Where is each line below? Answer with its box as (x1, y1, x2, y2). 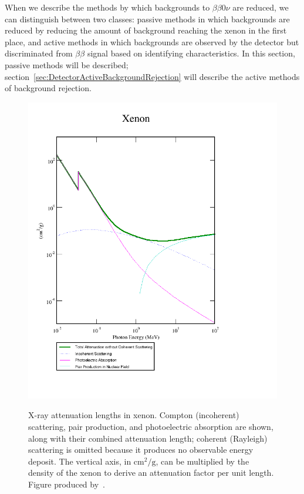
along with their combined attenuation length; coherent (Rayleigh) (28, 432, 268, 444)
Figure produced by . (28, 478, 105, 490)
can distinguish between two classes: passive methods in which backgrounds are (5, 12, 290, 25)
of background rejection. (5, 82, 92, 94)
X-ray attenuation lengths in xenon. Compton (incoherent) (28, 409, 239, 421)
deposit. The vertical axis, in (28, 455, 131, 467)
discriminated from (5, 47, 73, 59)
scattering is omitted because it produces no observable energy (28, 443, 254, 456)
